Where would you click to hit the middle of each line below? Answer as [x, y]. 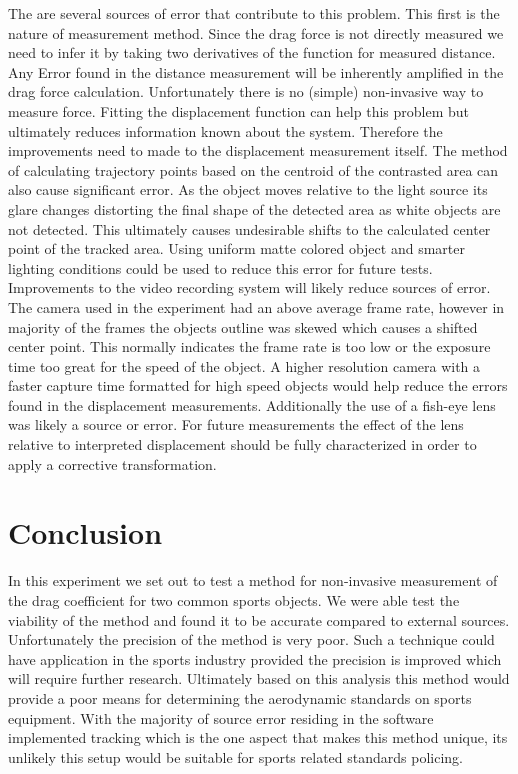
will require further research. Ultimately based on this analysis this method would [259, 678]
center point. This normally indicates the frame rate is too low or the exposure [249, 346]
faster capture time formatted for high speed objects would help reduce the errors [258, 385]
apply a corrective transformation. [112, 463]
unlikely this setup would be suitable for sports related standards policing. [235, 756]
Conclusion [85, 532]
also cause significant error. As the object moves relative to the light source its [248, 189]
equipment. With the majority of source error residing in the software [221, 717]
